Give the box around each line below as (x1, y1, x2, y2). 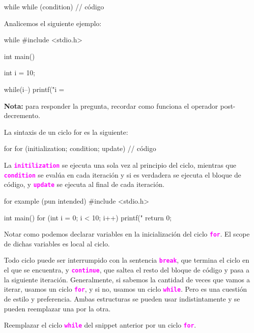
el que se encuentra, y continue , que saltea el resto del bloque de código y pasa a (4, 265, 250, 274)
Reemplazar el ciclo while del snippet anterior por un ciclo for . (4, 320, 196, 330)
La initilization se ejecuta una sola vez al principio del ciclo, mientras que (4, 159, 236, 170)
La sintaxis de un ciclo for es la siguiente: (4, 126, 128, 137)
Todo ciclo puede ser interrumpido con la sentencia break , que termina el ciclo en (4, 255, 250, 265)
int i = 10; (4, 67, 35, 78)
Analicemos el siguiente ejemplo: (4, 18, 102, 28)
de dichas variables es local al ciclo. (4, 238, 110, 248)
